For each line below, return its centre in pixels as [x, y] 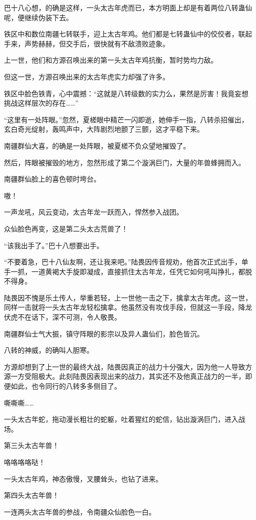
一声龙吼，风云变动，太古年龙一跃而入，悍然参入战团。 [94, 212]
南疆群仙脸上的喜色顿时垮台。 [52, 179]
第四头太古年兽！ [32, 495]
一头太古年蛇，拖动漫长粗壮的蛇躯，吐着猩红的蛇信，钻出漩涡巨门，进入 [121, 419]
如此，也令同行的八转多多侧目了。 [66, 386]
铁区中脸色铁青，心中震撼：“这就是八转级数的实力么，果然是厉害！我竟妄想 [126, 93]
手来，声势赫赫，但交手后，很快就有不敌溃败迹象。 [87, 43]
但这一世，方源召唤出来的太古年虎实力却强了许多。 [87, 76]
